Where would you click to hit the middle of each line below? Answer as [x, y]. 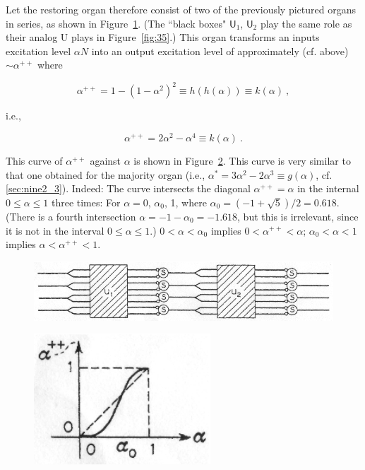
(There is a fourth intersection [71, 216]
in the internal [328, 188]
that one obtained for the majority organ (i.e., [106, 174]
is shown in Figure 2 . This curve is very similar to [242, 161]
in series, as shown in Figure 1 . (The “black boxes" [116, 23]
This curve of [34, 161]
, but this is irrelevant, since [298, 216]
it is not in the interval [55, 230]
